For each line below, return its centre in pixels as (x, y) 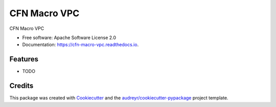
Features (24, 59)
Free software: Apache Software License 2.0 (69, 38)
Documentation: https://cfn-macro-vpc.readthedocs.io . (80, 45)
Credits (21, 86)
